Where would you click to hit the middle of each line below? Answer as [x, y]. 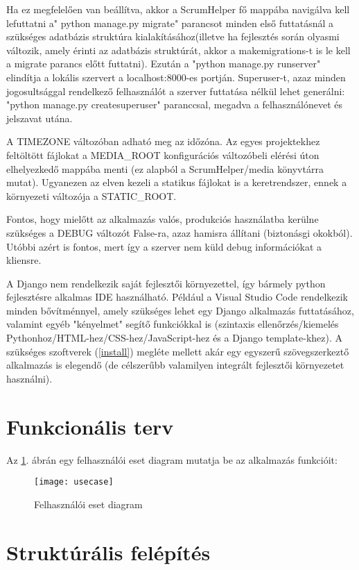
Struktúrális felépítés [108, 552]
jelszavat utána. [40, 118]
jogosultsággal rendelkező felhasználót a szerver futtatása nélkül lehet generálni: [176, 91]
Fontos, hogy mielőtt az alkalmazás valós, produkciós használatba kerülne [163, 219]
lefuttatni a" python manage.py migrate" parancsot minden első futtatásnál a [170, 23]
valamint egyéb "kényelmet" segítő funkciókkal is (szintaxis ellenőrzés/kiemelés [173, 324]
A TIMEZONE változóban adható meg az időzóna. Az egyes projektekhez [163, 141]
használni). [29, 378]
